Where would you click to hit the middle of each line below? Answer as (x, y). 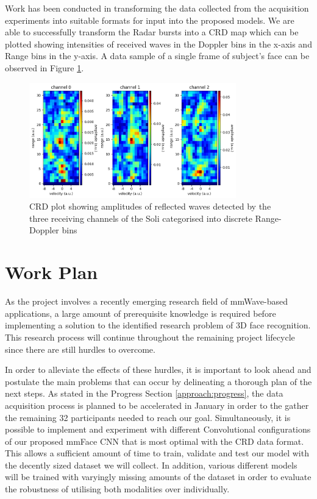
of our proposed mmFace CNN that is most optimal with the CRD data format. (155, 441)
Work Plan (52, 272)
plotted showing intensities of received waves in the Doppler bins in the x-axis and (158, 44)
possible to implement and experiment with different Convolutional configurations (158, 429)
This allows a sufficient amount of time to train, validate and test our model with (157, 453)
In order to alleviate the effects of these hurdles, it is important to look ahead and (158, 370)
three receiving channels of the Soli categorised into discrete (141, 218)
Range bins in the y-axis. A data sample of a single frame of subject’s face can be (157, 56)
